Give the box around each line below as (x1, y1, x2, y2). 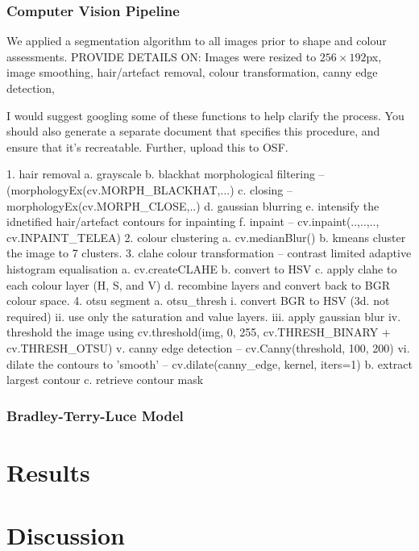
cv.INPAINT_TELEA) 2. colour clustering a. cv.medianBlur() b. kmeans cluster (6, 228, 406, 245)
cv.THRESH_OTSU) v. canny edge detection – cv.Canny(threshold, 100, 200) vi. (6, 339, 410, 356)
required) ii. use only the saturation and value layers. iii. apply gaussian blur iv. (6, 307, 401, 324)
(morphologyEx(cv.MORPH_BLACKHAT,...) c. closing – (6, 181, 293, 198)
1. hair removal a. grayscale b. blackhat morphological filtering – (6, 165, 325, 182)
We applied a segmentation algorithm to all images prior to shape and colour (6, 32, 387, 49)
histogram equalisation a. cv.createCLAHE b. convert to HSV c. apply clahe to (6, 260, 397, 277)
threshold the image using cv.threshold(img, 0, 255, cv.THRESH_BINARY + (6, 324, 391, 340)
